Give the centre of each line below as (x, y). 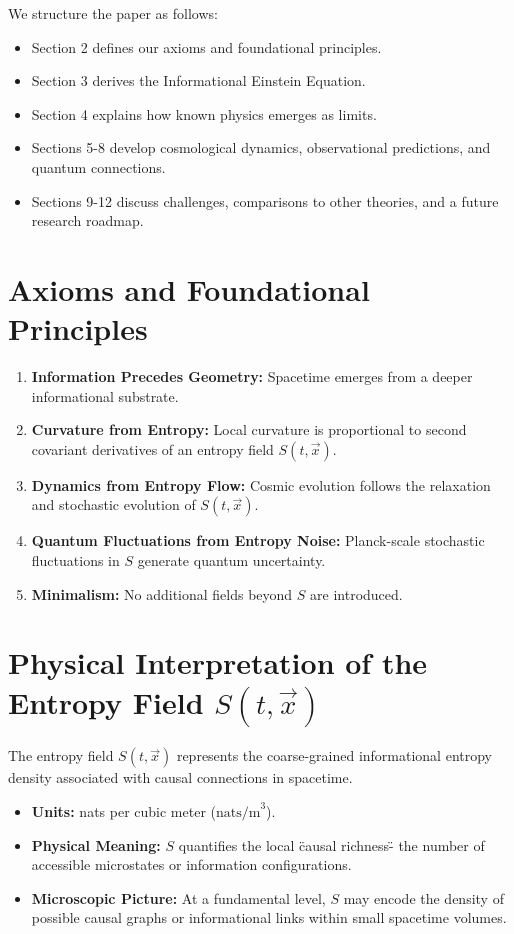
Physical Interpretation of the (218, 662)
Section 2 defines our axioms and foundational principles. (206, 46)
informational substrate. (105, 395)
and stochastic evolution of (113, 504)
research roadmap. (87, 220)
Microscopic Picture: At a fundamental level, (178, 897)
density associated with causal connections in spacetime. (180, 777)
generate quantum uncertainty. (231, 560)
